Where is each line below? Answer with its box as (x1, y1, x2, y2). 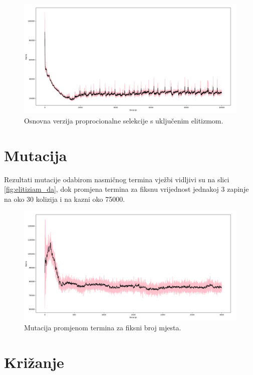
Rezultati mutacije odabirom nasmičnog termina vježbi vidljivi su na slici (4, 174, 229, 184)
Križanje (4, 351, 64, 372)
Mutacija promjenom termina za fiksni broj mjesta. (24, 322, 181, 333)
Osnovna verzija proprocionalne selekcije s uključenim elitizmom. (24, 115, 223, 126)
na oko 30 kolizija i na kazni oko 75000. (4, 193, 125, 204)
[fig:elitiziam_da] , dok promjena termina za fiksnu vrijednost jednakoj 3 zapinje (4, 184, 249, 194)
